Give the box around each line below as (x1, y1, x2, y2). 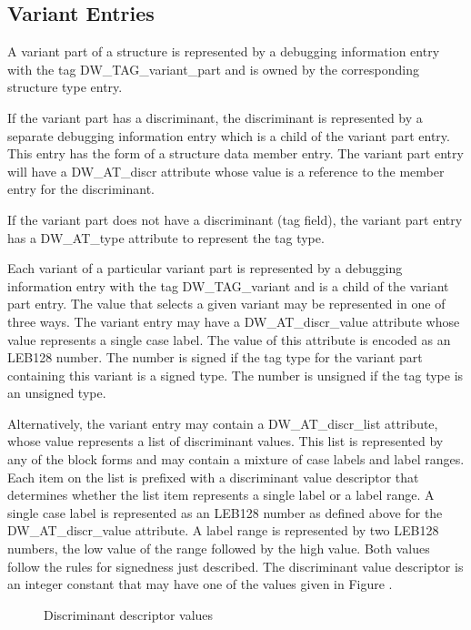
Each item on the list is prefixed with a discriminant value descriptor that (7, 467, 419, 486)
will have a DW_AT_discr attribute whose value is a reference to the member (7, 161, 445, 180)
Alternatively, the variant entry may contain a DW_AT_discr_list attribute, (7, 413, 438, 432)
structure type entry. (7, 77, 123, 97)
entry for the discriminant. (7, 179, 155, 198)
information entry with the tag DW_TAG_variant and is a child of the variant (7, 276, 449, 295)
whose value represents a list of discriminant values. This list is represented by (7, 432, 444, 451)
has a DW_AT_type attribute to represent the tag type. (7, 228, 325, 247)
